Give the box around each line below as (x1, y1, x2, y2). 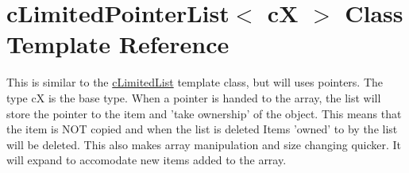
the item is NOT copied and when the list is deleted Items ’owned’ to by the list (6, 121, 398, 137)
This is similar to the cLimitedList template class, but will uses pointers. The (6, 74, 384, 90)
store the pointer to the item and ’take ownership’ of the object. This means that (6, 105, 402, 121)
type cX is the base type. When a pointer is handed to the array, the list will (6, 89, 381, 106)
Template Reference (6, 28, 230, 60)
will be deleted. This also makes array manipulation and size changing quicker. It (6, 136, 402, 152)
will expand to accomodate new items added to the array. (6, 152, 287, 168)
